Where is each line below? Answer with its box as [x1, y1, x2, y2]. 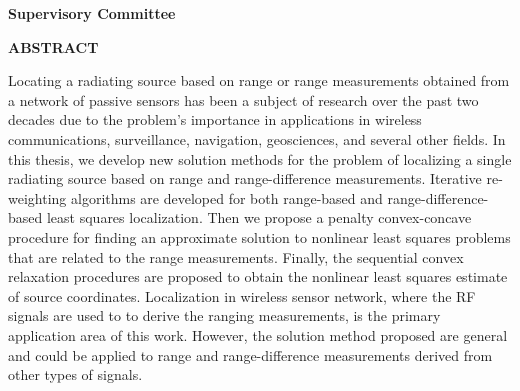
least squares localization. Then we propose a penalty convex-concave [46, 207, 472, 228]
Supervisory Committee [8, 3, 176, 23]
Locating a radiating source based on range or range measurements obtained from [8, 70, 510, 91]
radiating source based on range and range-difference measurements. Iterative [8, 168, 482, 189]
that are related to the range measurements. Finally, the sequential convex [8, 246, 464, 267]
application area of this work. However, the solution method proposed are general [8, 324, 508, 345]
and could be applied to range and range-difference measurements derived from [8, 344, 493, 365]
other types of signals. [8, 364, 143, 385]
